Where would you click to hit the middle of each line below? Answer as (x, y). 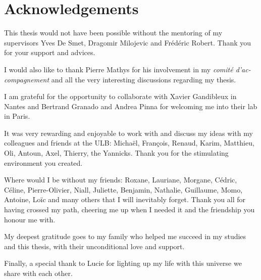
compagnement (27, 79)
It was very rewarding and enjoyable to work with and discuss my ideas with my (128, 133)
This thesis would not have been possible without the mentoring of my (113, 33)
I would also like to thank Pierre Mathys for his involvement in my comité (119, 69)
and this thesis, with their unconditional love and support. (94, 246)
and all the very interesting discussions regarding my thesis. (144, 79)
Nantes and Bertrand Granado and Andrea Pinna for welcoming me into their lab (131, 106)
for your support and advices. (50, 52)
